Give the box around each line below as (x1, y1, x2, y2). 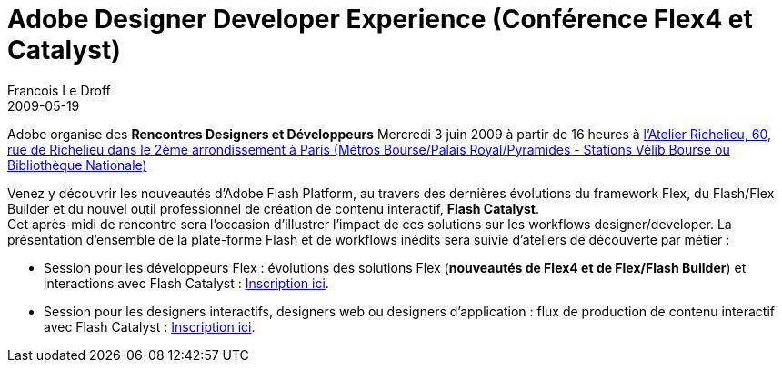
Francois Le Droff (7, 82, 111, 98)
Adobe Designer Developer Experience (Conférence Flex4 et (7, 4, 753, 35)
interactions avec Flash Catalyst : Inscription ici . (44, 275, 329, 291)
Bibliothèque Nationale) (7, 156, 147, 173)
